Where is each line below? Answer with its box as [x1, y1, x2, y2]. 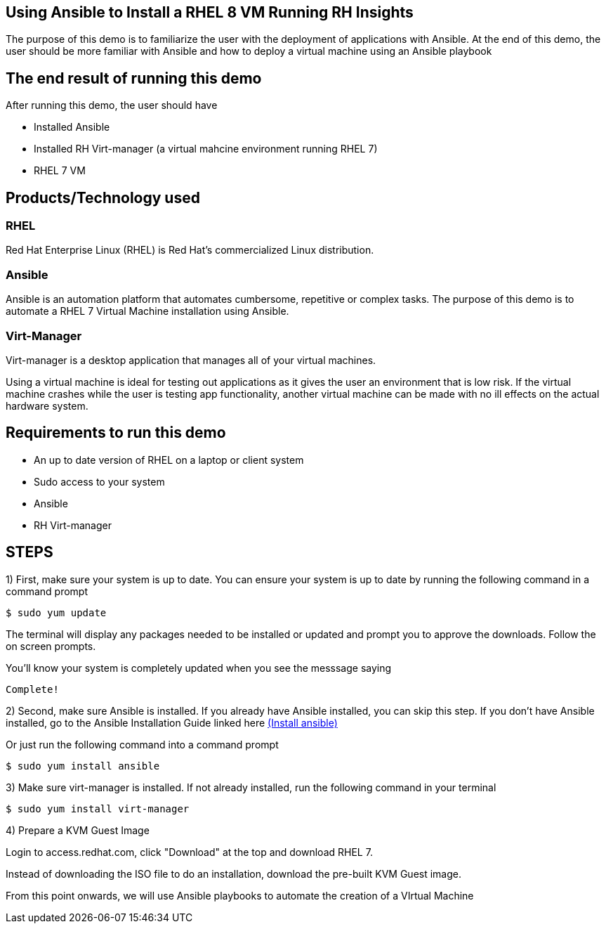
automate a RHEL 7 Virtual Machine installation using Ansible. [6, 305, 289, 318]
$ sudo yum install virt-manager [6, 803, 190, 814]
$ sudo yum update [6, 606, 107, 618]
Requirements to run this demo [6, 424, 226, 442]
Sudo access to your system [34, 475, 165, 488]
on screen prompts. [6, 639, 96, 652]
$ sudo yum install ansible [6, 760, 160, 772]
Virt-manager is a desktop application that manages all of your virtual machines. [6, 353, 376, 366]
